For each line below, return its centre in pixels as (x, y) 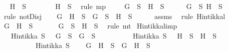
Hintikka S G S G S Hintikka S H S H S (114, 35)
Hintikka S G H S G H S (93, 45)
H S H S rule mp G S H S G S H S (116, 6)
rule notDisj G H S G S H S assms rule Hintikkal (114, 16)
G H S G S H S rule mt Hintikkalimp (90, 26)
